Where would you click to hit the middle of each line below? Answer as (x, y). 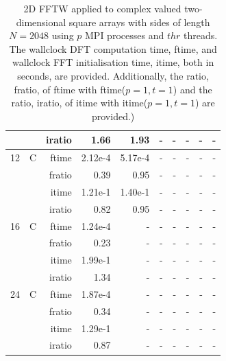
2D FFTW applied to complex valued (102, 8)
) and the (192, 89)
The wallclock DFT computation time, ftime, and (113, 48)
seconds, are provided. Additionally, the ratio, (113, 75)
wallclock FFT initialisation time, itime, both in (113, 62)
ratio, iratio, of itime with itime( (79, 103)
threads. (201, 35)
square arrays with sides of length (139, 22)
